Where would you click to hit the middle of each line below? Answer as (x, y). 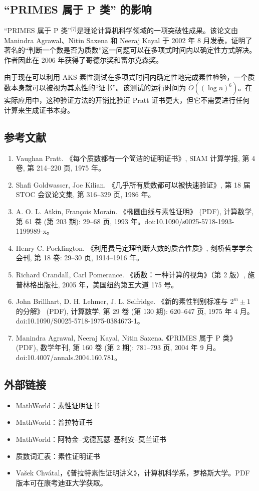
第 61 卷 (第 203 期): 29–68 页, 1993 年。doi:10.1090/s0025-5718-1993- (125, 221)
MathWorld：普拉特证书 (54, 422)
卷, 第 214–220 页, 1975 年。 (60, 168)
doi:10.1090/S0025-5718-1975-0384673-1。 (80, 321)
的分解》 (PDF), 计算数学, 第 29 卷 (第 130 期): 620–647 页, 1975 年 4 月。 (135, 311)
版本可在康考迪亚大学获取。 (61, 482)
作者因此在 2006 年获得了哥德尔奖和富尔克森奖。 (84, 59)
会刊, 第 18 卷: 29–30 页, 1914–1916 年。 (80, 258)
